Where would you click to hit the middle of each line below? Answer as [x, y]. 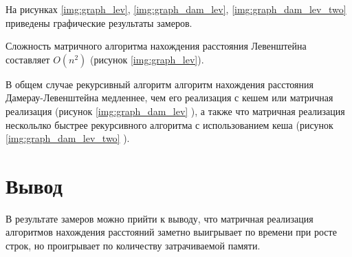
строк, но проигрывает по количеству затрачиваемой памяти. [133, 246]
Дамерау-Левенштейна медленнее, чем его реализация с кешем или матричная [169, 97]
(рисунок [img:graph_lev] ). [147, 59]
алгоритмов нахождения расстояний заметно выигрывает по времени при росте [171, 232]
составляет [28, 59]
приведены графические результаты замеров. [99, 22]
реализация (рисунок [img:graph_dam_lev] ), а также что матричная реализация [175, 111]
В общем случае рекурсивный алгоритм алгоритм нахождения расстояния [159, 84]
